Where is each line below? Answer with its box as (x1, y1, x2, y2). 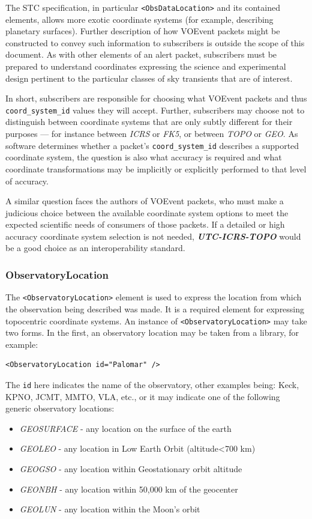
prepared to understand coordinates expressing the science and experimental (5, 60, 286, 73)
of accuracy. (5, 174, 49, 187)
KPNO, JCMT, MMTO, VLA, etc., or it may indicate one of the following (5, 390, 280, 402)
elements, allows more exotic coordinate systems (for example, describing (5, 13, 274, 25)
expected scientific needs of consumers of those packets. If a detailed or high (5, 218, 285, 231)
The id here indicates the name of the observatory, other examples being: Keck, (5, 378, 299, 390)
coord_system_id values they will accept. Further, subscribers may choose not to (5, 103, 305, 116)
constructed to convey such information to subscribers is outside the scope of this (5, 36, 305, 49)
